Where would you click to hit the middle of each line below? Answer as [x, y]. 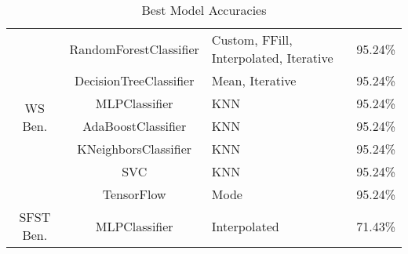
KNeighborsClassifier [135, 149]
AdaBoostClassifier [135, 126]
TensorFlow [134, 194]
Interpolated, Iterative [272, 58]
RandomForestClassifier [134, 49]
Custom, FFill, [252, 40]
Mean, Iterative [254, 80]
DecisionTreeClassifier [134, 80]
